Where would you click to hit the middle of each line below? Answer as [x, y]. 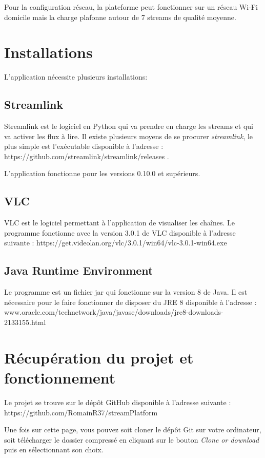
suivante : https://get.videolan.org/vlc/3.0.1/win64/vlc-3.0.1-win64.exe [116, 243]
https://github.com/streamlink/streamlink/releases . [87, 156]
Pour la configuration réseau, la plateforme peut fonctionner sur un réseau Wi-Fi [131, 7]
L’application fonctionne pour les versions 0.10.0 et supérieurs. [102, 173]
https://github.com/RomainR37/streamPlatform [81, 412]
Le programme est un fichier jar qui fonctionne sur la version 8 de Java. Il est [126, 292]
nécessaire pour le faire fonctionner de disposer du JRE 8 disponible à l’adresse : [130, 302]
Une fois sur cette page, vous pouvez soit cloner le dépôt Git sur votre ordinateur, [133, 430]
